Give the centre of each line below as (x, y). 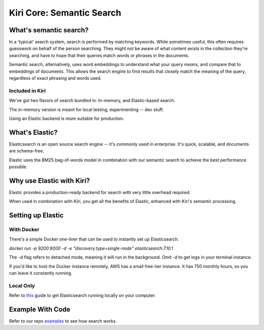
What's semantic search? (49, 30)
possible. (18, 167)
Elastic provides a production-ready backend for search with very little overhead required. (100, 192)
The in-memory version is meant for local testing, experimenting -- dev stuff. (86, 110)
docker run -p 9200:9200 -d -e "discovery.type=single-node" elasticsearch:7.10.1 (91, 248)
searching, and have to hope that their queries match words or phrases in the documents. (99, 55)
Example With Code (40, 309)
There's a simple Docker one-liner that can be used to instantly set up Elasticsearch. (94, 239)
